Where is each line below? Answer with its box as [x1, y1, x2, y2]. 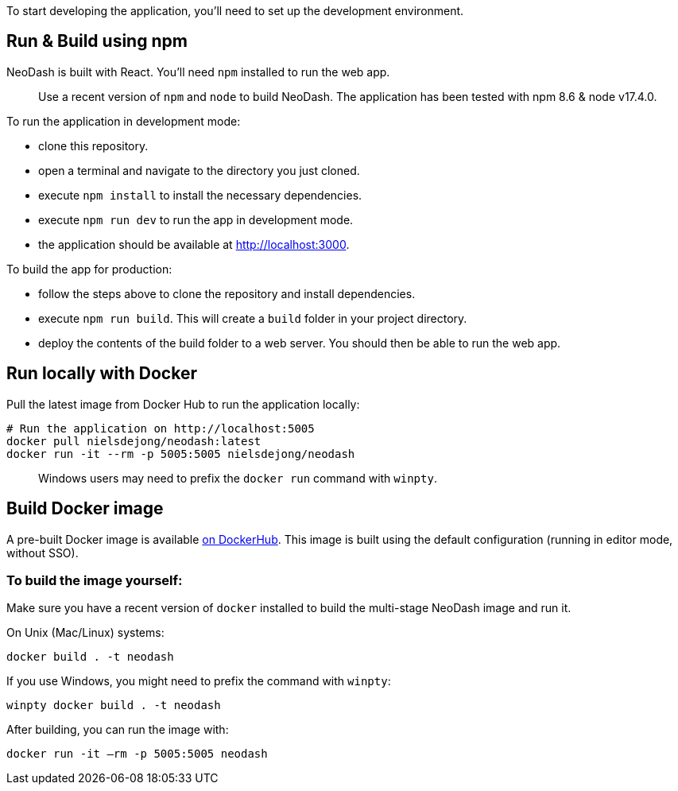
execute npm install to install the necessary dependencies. [38, 188, 362, 202]
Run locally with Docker [6, 363, 197, 384]
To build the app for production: [6, 262, 172, 276]
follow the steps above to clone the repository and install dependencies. [38, 286, 416, 301]
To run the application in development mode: [6, 114, 241, 128]
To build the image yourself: [6, 572, 183, 588]
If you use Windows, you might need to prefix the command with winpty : [6, 674, 391, 688]
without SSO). [6, 545, 79, 560]
